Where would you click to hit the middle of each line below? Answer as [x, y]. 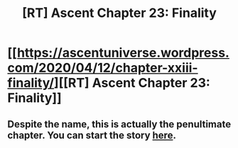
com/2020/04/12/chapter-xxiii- [103, 68]
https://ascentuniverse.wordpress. [123, 53]
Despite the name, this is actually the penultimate [119, 124]
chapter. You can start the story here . [92, 135]
